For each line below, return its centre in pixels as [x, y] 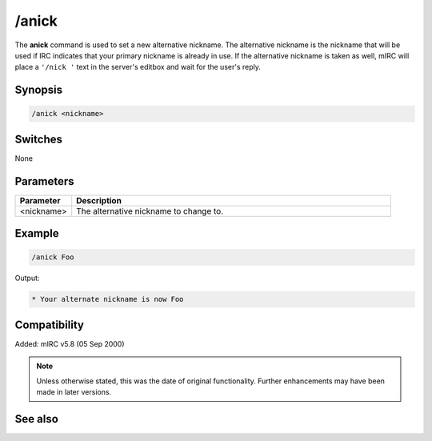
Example [37, 233]
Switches [39, 139]
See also [37, 419]
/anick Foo [53, 257]
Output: [27, 278]
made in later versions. [74, 391]
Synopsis [39, 90]
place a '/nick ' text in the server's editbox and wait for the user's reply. [138, 67]
